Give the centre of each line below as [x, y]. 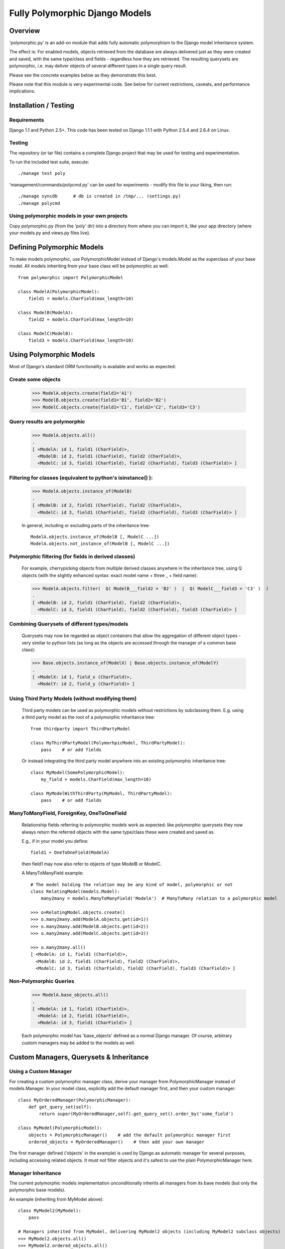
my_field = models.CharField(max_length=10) [96, 780]
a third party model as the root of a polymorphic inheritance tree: [88, 717]
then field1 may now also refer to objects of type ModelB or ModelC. [92, 864]
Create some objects [35, 380]
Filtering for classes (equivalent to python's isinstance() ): [81, 478]
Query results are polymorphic [47, 421]
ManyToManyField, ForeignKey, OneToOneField [68, 813]
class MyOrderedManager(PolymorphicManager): [75, 1100]
